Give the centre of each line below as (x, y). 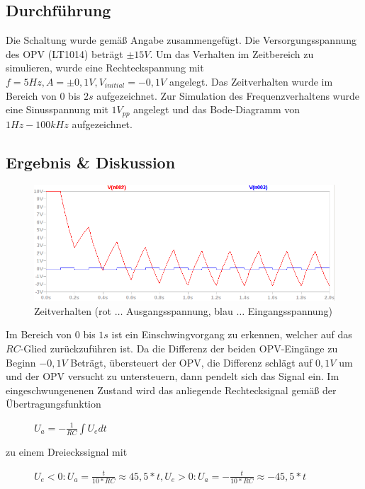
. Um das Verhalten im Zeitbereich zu (232, 53)
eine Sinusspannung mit (57, 109)
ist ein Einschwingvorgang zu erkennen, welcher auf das (232, 334)
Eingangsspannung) (290, 310)
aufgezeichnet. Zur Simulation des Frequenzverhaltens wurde (228, 95)
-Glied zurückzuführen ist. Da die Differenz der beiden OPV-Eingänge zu (179, 348)
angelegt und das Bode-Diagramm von (217, 109)
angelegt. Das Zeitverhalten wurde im (251, 81)
